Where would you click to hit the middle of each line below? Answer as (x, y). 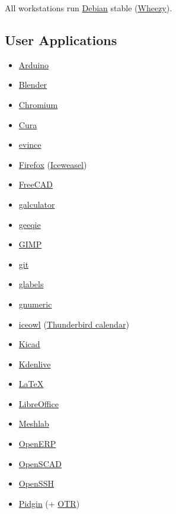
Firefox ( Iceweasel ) (53, 164)
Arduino (34, 64)
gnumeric (35, 304)
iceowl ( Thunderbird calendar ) (74, 324)
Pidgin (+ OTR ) (49, 503)
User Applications (61, 39)
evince (30, 145)
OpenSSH (36, 483)
